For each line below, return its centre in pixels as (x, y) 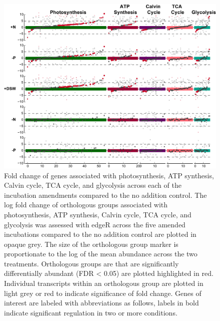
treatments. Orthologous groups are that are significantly (91, 263)
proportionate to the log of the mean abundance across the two (101, 254)
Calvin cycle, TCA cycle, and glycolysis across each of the (93, 185)
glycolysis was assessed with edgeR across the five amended (95, 224)
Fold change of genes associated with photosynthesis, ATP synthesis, (109, 175)
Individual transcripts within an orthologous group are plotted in (104, 283)
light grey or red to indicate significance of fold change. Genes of (103, 293)
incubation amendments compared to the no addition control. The (105, 195)
